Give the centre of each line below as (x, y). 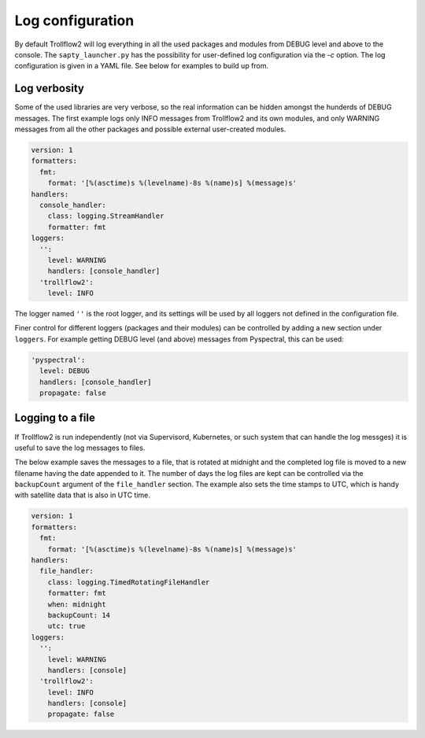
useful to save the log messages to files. (80, 448)
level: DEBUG (65, 371)
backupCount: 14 (79, 615)
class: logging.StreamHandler (106, 216)
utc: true (67, 626)
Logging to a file (55, 418)
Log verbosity (49, 89)
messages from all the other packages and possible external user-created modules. (150, 129)
